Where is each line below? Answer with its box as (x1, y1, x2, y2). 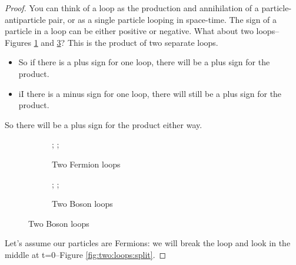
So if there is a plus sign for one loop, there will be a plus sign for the (18, 56, 270, 68)
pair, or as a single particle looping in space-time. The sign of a (48, 13, 277, 25)
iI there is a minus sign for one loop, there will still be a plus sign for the (18, 87, 282, 99)
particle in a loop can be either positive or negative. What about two (5, 25, 254, 37)
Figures (5, 36, 32, 48)
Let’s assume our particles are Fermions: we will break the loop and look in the (5, 237, 291, 249)
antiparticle (5, 13, 46, 25)
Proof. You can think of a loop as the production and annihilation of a (5, 2, 259, 14)
